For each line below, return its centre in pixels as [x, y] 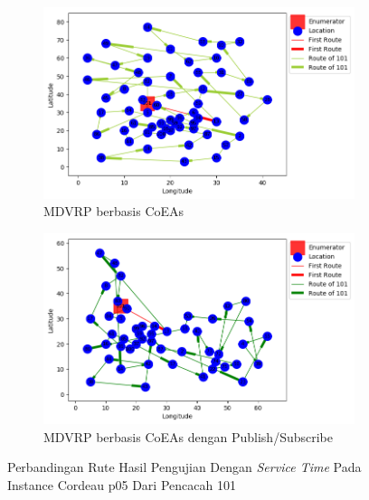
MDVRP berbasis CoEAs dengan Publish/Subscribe [188, 436]
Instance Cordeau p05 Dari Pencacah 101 [122, 485]
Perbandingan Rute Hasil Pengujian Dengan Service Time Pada [184, 467]
